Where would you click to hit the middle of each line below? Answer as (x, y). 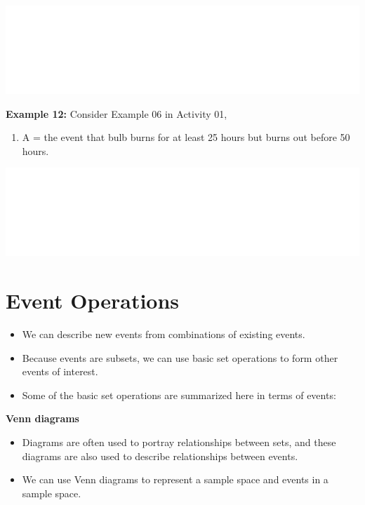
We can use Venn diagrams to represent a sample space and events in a (175, 479)
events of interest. (60, 371)
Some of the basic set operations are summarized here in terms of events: (179, 395)
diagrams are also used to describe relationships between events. (160, 456)
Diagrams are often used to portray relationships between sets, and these (179, 442)
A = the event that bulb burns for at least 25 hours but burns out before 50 (186, 137)
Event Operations (93, 301)
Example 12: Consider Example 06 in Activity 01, (117, 113)
